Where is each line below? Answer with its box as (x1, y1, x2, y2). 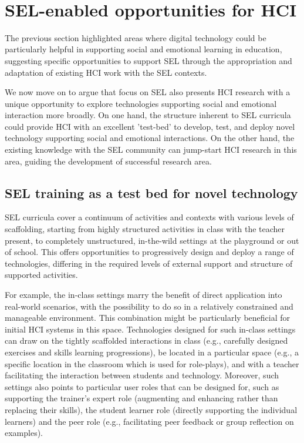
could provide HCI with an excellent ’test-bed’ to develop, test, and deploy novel (5, 120, 295, 132)
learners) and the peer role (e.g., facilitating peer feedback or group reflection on (5, 415, 294, 427)
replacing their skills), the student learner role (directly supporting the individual (5, 403, 298, 415)
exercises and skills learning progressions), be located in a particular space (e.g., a (5, 345, 299, 358)
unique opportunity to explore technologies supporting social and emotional (5, 97, 277, 109)
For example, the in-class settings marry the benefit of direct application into (5, 288, 282, 301)
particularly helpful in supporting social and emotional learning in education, (5, 43, 282, 55)
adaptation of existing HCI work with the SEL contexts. (5, 66, 207, 78)
